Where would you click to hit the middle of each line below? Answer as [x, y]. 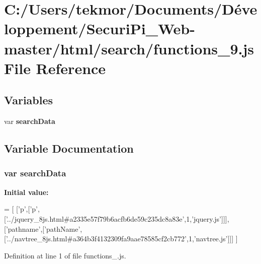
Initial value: [26, 192]
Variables [29, 100]
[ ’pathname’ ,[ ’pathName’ [42, 228]
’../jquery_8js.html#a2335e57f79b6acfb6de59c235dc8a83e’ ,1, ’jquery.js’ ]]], [117, 218]
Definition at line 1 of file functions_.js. [65, 255]
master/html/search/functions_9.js [129, 48]
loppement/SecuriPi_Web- [100, 28]
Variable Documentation [69, 148]
